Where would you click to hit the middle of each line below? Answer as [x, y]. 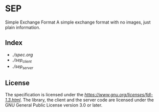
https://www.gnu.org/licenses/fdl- [119, 95]
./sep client [22, 60]
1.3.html [13, 100]
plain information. [23, 27]
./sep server [23, 67]
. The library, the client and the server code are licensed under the [87, 100]
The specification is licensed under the [44, 95]
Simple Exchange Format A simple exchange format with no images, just [78, 22]
